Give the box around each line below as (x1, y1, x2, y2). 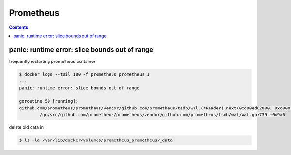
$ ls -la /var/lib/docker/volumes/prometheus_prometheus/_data (19, 138, 173, 143)
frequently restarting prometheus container (9, 58, 96, 64)
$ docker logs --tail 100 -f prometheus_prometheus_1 (19, 71, 150, 77)
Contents (9, 24, 29, 30)
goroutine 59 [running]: (19, 98, 79, 104)
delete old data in (9, 124, 44, 130)
